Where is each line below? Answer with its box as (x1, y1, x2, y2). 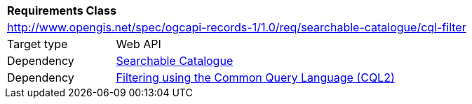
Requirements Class (7, 3, 116, 17)
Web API (116, 37, 161, 51)
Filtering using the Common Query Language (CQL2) (116, 70, 395, 84)
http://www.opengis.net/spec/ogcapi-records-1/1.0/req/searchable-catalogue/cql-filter (7, 20, 466, 34)
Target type (7, 37, 68, 51)
